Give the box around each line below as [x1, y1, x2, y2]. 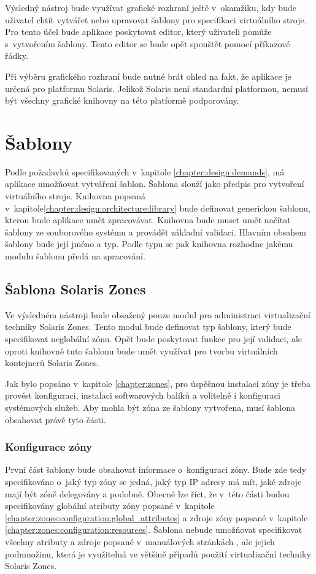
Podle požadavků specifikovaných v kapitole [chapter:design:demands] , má [5, 165, 285, 178]
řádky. [5, 49, 28, 62]
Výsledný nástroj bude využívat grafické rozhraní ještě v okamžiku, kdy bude [5, 1, 296, 13]
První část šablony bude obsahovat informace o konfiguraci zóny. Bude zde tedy [5, 463, 307, 476]
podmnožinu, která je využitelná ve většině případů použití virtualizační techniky [5, 547, 311, 560]
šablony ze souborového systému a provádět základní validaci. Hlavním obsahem [5, 225, 306, 238]
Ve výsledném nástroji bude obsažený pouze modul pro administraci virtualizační [5, 308, 310, 321]
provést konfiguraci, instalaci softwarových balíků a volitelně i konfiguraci [5, 389, 280, 402]
